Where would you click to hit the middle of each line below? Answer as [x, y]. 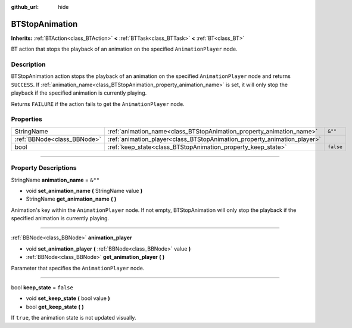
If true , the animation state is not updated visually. [74, 318]
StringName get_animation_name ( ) [71, 199]
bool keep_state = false [42, 288]
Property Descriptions [44, 168]
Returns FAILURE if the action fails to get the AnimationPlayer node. [98, 104]
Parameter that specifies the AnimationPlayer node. [78, 268]
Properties [27, 119]
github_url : [25, 7]
